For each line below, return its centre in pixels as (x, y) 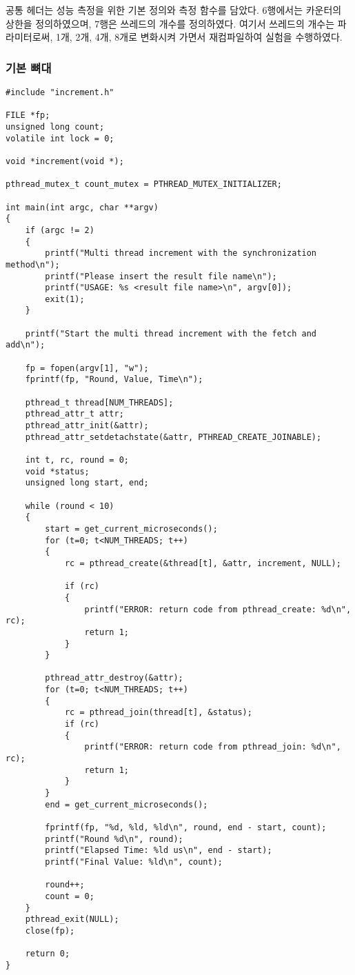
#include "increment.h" (60, 92)
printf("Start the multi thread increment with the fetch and (171, 333)
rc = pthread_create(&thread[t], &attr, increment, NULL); (203, 563)
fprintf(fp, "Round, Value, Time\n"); (114, 380)
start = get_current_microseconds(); (131, 529)
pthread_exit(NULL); (72, 919)
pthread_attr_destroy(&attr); (114, 678)
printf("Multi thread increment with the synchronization (181, 253)
